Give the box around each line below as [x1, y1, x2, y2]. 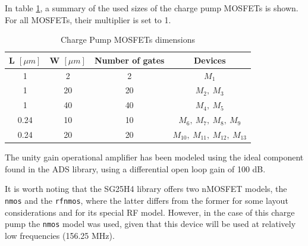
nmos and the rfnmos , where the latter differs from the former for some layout [5, 194, 288, 206]
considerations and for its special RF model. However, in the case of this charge [5, 206, 295, 218]
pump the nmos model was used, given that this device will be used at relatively [5, 217, 296, 230]
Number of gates [94, 53, 165, 66]
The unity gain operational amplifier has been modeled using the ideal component [5, 151, 304, 163]
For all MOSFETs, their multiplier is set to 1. [5, 13, 171, 26]
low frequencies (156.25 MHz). [5, 229, 115, 241]
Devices [193, 53, 226, 66]
